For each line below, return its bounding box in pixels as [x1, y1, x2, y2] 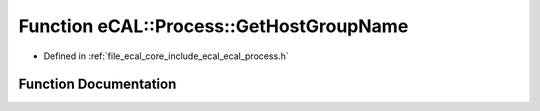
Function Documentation [18, 76, 177, 93]
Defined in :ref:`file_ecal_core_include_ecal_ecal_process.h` [43, 50, 289, 62]
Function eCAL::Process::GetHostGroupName [18, 15, 409, 37]
